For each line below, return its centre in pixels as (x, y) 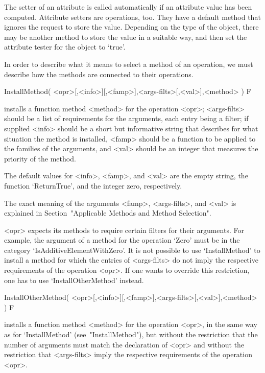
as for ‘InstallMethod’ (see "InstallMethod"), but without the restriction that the (131, 334)
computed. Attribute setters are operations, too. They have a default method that (132, 17)
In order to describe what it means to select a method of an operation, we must (129, 64)
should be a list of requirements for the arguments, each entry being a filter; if (126, 118)
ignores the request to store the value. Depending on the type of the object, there (131, 27)
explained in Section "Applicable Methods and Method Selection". (108, 213)
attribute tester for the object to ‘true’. (65, 47)
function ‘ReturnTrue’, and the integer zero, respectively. (93, 185)
